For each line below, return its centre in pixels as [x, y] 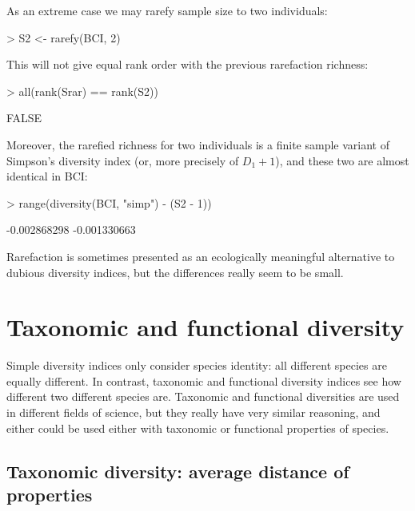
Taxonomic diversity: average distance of [178, 471]
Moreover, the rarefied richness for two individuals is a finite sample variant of [198, 144]
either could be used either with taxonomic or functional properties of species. [198, 428]
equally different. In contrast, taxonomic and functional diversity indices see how [204, 380]
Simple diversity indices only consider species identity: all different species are [197, 365]
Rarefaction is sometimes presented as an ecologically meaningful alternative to [201, 256]
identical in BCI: [47, 176]
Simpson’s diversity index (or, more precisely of [123, 160]
